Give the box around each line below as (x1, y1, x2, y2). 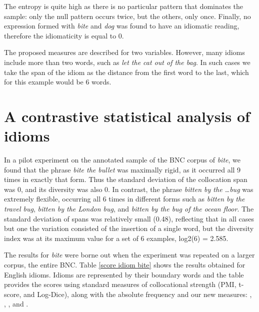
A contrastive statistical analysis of (4, 105, 250, 126)
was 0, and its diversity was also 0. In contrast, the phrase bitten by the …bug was (4, 183, 253, 194)
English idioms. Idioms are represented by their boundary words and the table (4, 269, 244, 279)
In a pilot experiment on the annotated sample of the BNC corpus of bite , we (4, 154, 240, 165)
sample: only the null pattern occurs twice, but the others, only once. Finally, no (4, 10, 251, 21)
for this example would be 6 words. (4, 76, 111, 87)
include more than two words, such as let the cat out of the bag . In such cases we (4, 56, 250, 67)
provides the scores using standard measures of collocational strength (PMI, (4, 279, 236, 289)
